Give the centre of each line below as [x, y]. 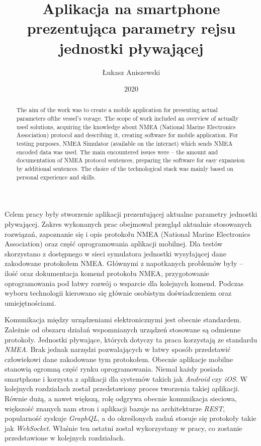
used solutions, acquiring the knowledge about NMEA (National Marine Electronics [126, 126]
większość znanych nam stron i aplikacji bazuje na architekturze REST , [115, 408]
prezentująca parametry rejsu [131, 28]
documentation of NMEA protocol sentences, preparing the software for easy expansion [130, 160]
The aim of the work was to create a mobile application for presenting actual [117, 110]
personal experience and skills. [56, 177]
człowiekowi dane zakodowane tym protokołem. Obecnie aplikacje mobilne [119, 359]
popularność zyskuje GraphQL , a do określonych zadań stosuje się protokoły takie [130, 418]
